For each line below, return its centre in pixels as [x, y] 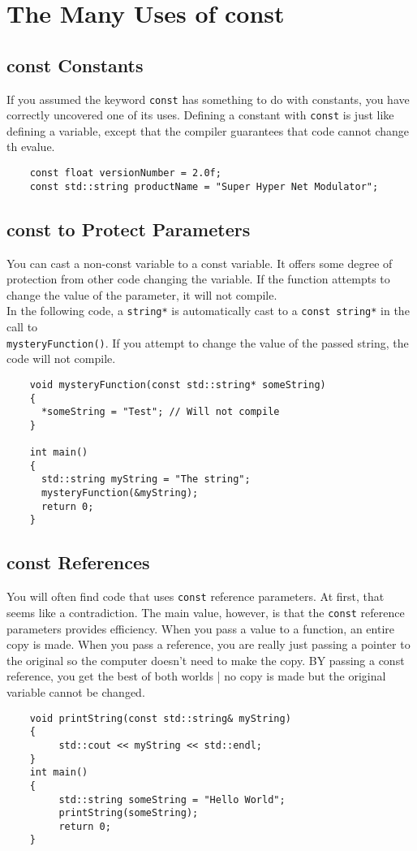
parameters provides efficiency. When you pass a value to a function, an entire [201, 628]
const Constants [75, 65]
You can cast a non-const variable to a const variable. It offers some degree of [200, 263]
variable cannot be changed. [76, 691]
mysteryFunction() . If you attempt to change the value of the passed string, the [208, 342]
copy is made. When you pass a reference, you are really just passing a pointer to [208, 644]
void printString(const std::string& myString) [160, 718]
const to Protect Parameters [129, 229]
